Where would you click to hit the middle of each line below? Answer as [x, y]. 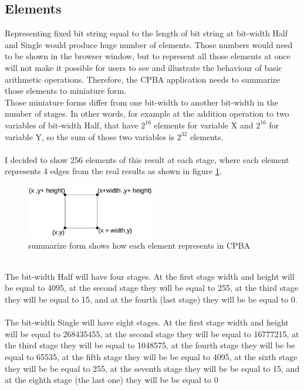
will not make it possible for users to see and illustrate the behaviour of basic [143, 67]
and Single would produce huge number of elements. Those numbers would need [149, 44]
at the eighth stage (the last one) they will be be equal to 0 [112, 380]
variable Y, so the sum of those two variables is [89, 136]
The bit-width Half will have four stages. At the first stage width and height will [150, 276]
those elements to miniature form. [66, 91]
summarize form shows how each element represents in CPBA [139, 245]
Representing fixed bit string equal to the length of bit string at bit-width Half [146, 33]
